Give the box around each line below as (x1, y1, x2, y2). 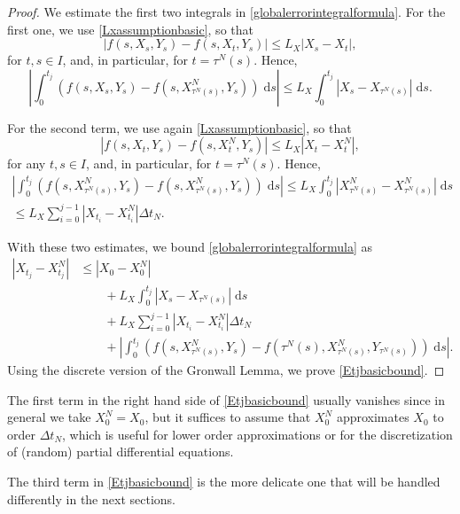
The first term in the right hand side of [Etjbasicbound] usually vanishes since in (7, 390, 446, 409)
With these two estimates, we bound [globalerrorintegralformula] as (7, 237, 372, 255)
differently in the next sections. (7, 489, 175, 508)
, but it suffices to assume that (144, 408, 311, 426)
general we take (7, 408, 91, 426)
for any (7, 154, 46, 173)
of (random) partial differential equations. (7, 442, 234, 461)
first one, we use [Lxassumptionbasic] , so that (7, 19, 253, 38)
